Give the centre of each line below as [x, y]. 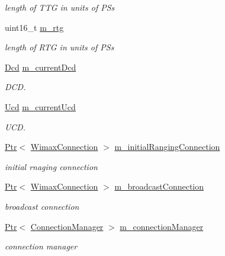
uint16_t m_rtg [34, 27]
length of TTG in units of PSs [60, 7]
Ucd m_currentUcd [40, 106]
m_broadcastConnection [159, 186]
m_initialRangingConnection [167, 147]
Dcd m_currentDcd [41, 67]
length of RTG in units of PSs [60, 47]
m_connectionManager [162, 226]
